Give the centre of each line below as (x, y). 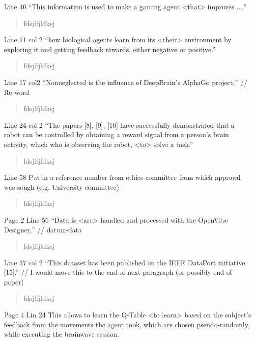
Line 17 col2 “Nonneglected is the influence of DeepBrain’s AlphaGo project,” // (126, 82)
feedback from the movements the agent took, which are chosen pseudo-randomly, (127, 324)
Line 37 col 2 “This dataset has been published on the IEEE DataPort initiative (125, 262)
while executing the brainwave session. (62, 334)
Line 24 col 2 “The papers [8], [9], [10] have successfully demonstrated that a (119, 125)
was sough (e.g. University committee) (62, 186)
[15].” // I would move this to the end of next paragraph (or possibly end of (118, 272)
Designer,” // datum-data (43, 229)
